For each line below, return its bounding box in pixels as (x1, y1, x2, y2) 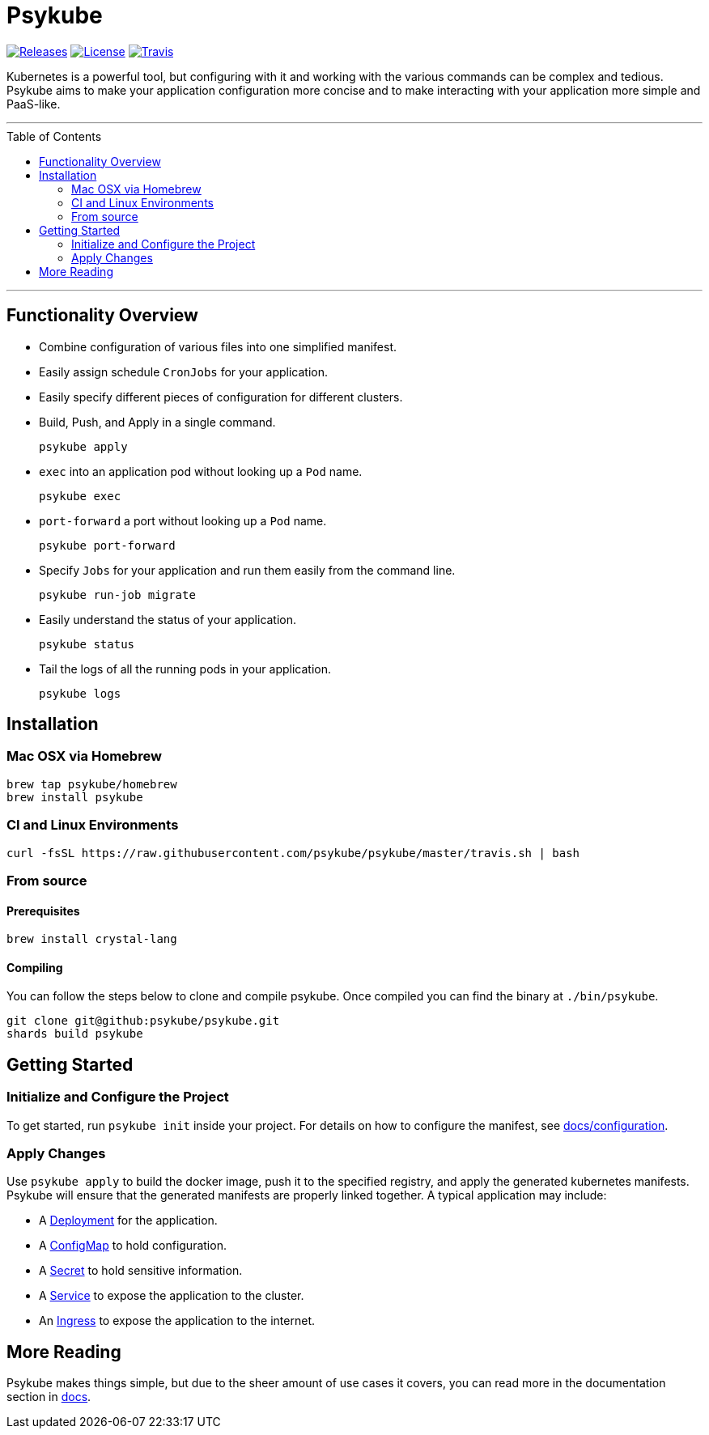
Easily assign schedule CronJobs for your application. (39, 364, 329, 379)
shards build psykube (6, 1027, 143, 1041)
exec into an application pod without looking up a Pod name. (39, 464, 363, 478)
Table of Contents (6, 129, 102, 143)
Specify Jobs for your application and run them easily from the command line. (39, 563, 456, 577)
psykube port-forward (39, 538, 176, 552)
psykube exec (39, 489, 121, 503)
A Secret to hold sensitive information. (39, 1263, 243, 1278)
